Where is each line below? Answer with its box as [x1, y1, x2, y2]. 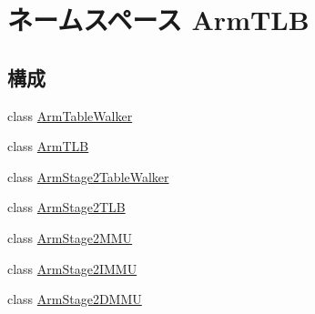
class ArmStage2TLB [7, 198, 126, 217]
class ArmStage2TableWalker [7, 167, 169, 186]
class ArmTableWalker [7, 106, 133, 125]
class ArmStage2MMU [7, 228, 133, 247]
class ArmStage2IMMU [7, 258, 137, 278]
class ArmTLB [7, 137, 89, 156]
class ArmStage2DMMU [7, 289, 142, 309]
